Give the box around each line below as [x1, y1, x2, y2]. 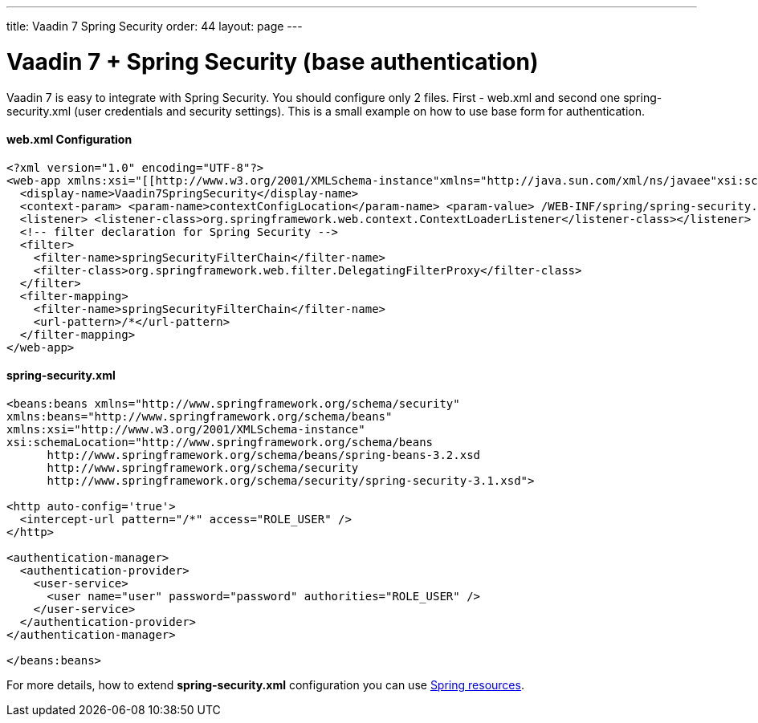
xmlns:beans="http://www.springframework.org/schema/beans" [6, 409, 393, 423]
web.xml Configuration [6, 132, 132, 147]
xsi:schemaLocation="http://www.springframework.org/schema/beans [6, 435, 434, 449]
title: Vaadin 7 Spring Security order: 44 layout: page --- [6, 19, 303, 33]
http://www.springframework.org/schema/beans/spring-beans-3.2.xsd [47, 448, 481, 461]
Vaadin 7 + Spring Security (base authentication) [6, 47, 539, 75]
